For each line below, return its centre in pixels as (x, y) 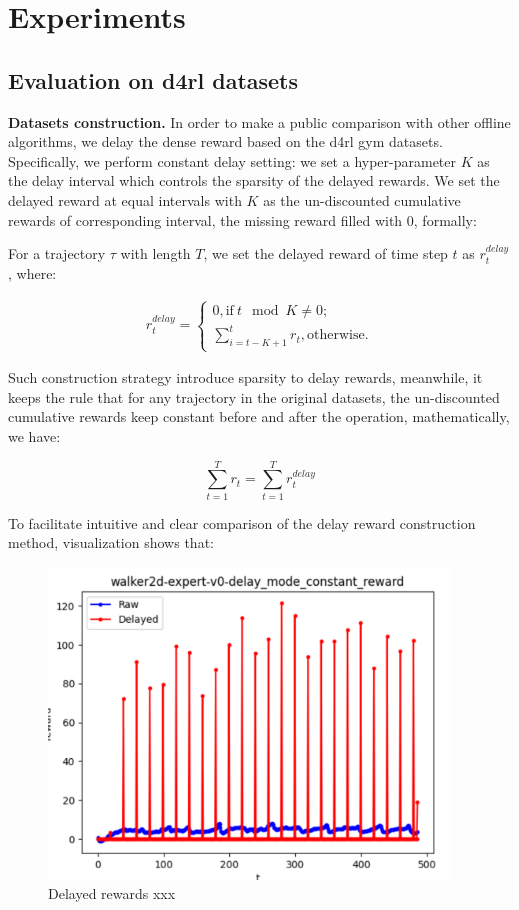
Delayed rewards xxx (112, 893)
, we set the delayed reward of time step (325, 253)
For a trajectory (57, 253)
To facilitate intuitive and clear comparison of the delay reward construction (242, 522)
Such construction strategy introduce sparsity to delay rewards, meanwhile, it (245, 377)
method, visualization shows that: (111, 542)
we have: (34, 436)
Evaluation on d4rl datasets (153, 79)
